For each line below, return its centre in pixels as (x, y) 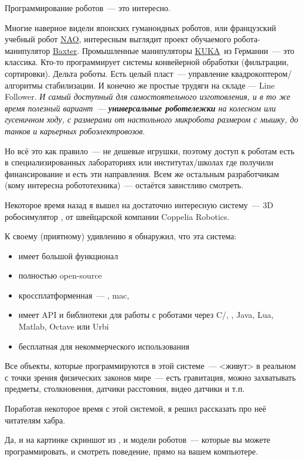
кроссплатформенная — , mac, (74, 295)
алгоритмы (24, 85)
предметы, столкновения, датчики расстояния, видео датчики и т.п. (125, 389)
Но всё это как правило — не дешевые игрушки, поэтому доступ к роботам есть (150, 150)
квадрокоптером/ (261, 73)
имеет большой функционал (68, 255)
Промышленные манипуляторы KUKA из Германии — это (188, 50)
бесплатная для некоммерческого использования (104, 346)
